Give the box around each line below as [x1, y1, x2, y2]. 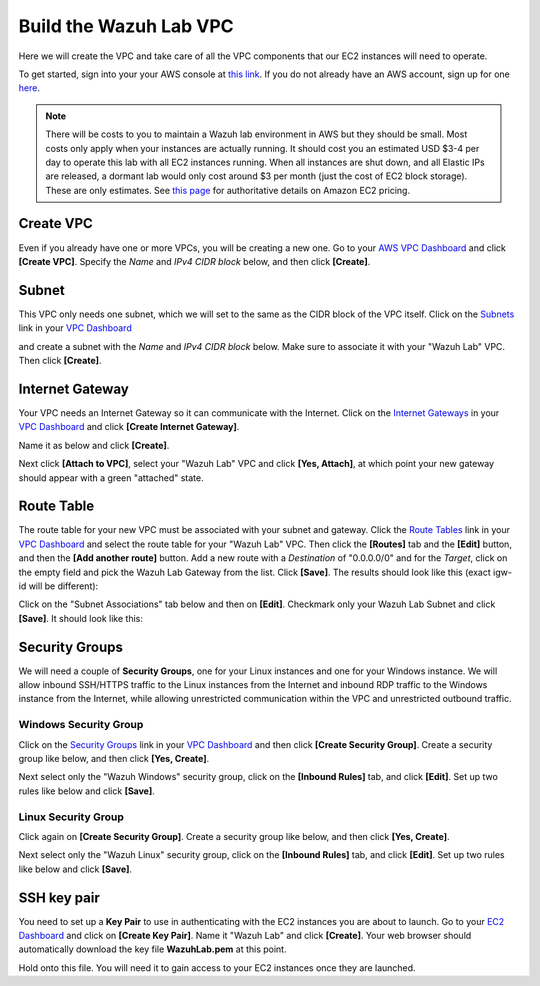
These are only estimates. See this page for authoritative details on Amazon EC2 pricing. [45, 184, 410, 196]
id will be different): [18, 580, 99, 592]
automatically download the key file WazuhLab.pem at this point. [18, 943, 287, 955]
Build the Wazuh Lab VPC [18, 15, 234, 37]
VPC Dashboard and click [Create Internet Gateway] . [18, 421, 240, 433]
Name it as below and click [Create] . [18, 439, 170, 451]
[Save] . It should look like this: [18, 612, 144, 624]
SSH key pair [18, 889, 100, 906]
